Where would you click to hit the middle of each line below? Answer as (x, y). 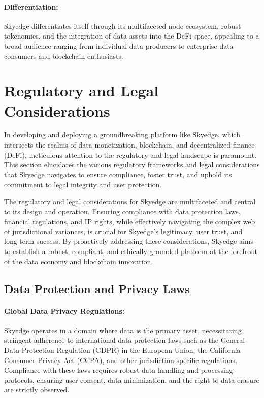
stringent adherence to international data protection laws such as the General (125, 340)
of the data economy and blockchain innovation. (79, 261)
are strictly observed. (37, 390)
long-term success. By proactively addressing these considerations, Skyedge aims (129, 241)
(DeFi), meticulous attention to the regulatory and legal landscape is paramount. (130, 154)
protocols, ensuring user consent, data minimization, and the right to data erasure (132, 379)
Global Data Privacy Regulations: (64, 311)
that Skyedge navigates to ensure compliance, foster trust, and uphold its (118, 174)
